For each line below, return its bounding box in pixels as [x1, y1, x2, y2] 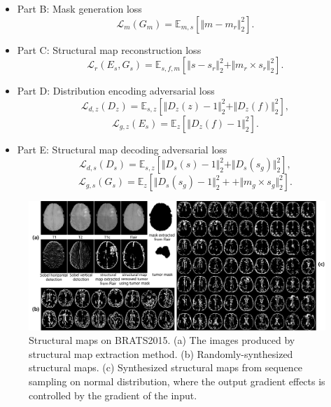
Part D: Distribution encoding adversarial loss [17, 83, 215, 98]
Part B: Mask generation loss [17, 1, 142, 15]
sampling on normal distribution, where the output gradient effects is [29, 374, 325, 388]
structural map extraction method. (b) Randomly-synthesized [29, 346, 293, 361]
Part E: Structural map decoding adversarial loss [17, 142, 227, 156]
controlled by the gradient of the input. [29, 387, 197, 402]
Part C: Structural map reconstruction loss [17, 42, 202, 57]
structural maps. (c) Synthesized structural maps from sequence [29, 360, 303, 375]
